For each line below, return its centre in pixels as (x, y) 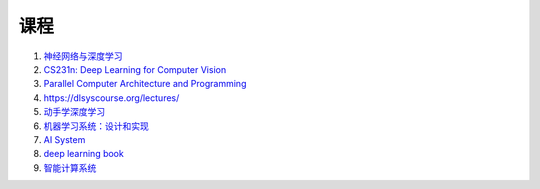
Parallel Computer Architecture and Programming (145, 84)
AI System (64, 139)
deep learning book (83, 154)
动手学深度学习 (74, 112)
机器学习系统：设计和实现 (96, 126)
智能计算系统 (70, 167)
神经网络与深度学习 (83, 56)
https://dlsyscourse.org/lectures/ (111, 97)
